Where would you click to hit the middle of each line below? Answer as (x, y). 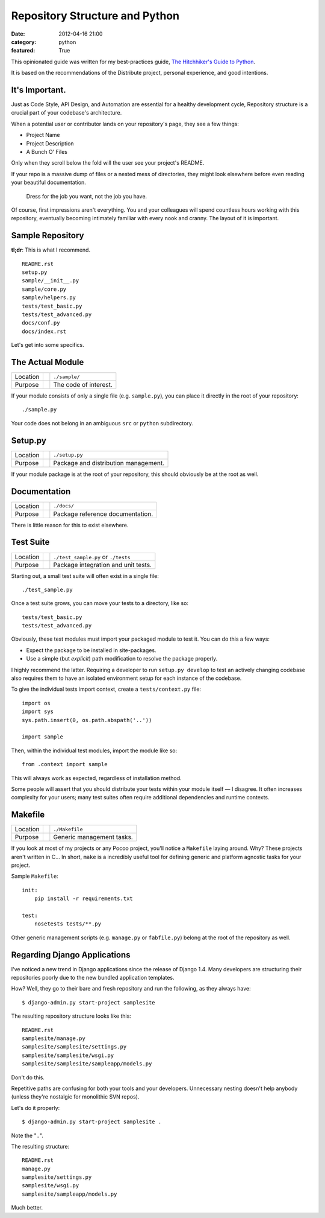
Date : (18, 34)
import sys (38, 712)
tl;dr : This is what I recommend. (51, 250)
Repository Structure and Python (95, 16)
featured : (23, 51)
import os (36, 703)
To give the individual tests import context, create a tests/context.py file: (106, 689)
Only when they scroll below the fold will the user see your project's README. (108, 163)
